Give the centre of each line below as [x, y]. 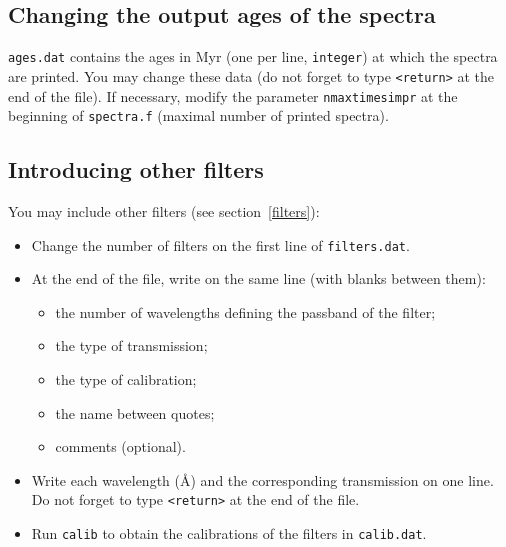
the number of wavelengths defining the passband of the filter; [245, 311]
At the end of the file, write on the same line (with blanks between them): [258, 278]
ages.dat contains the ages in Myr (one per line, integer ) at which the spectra [253, 56]
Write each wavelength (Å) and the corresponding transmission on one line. [262, 479]
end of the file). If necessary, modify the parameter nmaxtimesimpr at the [233, 95]
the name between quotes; [135, 412]
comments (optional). [120, 446]
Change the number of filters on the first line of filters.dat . [220, 244]
